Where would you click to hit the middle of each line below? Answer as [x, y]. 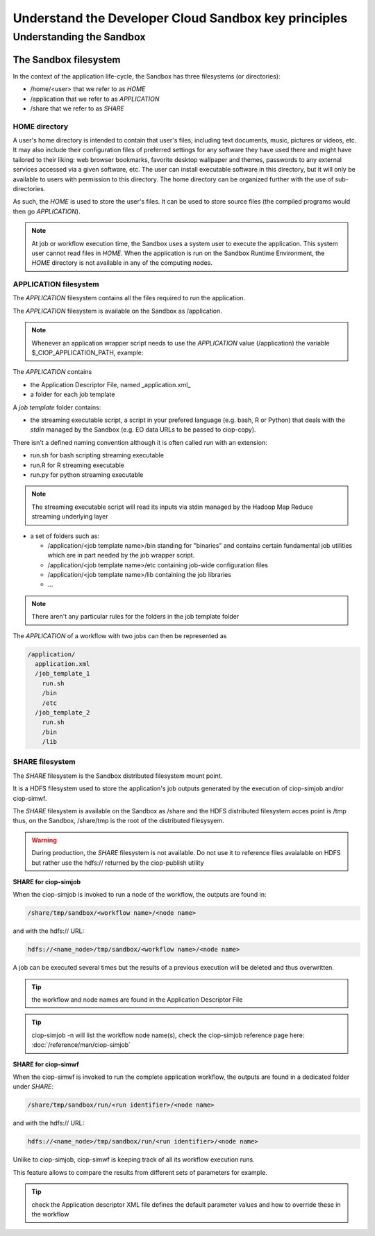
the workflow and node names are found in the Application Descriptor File [137, 1000]
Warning [44, 840]
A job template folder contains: [57, 407]
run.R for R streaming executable [77, 465]
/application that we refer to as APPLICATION [95, 99]
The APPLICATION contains [52, 372]
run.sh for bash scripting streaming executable [97, 455]
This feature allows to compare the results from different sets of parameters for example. [140, 1172]
